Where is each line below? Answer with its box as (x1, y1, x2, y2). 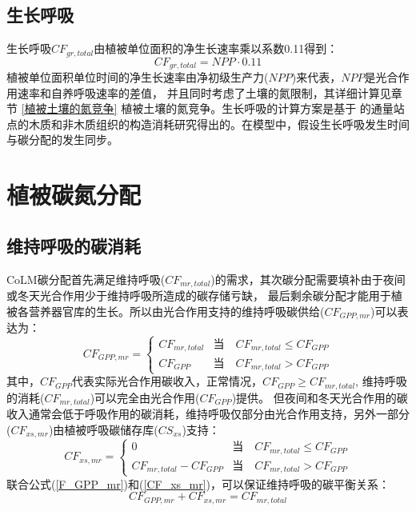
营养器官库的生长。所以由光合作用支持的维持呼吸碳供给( (28, 302, 325, 319)
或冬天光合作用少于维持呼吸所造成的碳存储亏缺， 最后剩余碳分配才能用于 (6, 287, 391, 304)
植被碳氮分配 (6, 178, 142, 211)
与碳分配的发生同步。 (6, 131, 118, 148)
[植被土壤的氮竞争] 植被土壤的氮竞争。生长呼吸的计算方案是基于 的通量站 (21, 100, 405, 117)
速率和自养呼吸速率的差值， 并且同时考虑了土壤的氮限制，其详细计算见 (17, 84, 391, 101)
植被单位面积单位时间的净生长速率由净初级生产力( (6, 69, 269, 86)
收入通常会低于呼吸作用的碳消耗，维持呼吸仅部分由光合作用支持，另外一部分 (6, 405, 410, 422)
